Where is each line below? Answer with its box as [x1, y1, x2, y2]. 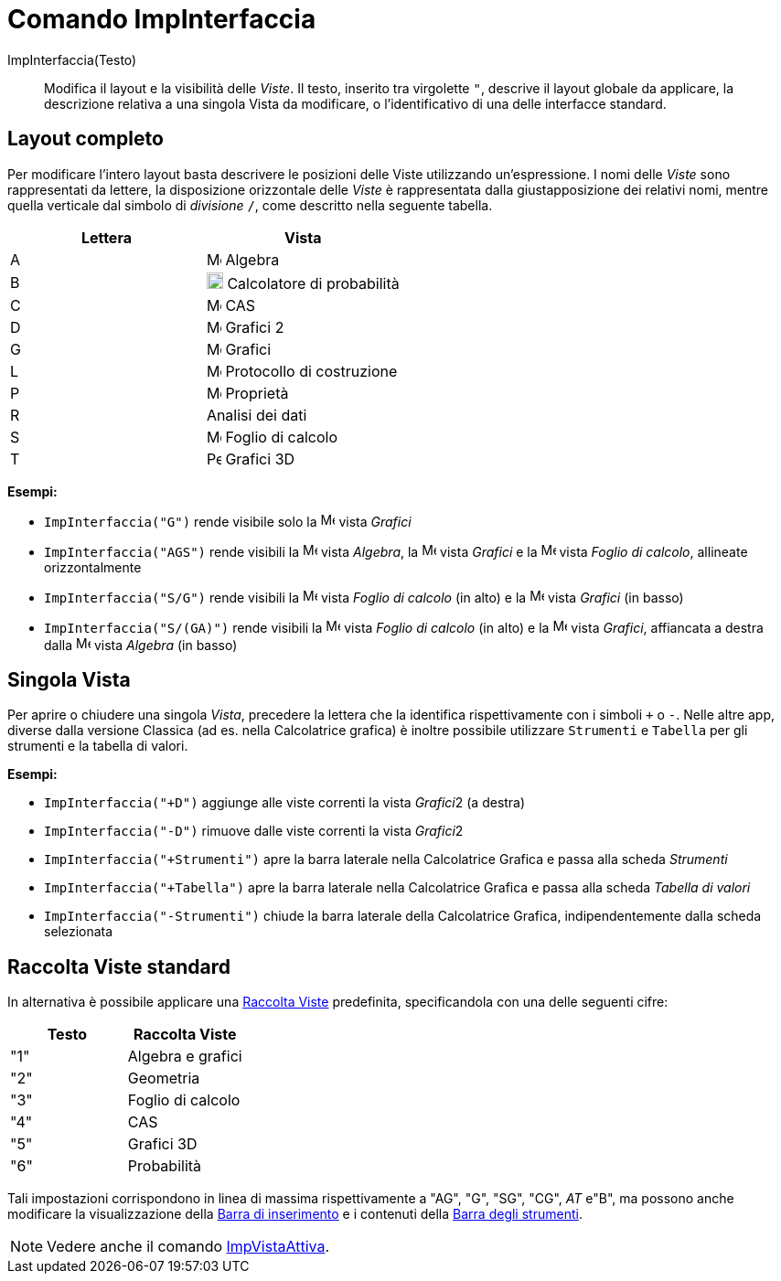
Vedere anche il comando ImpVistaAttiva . [47, 1237, 330, 1256]
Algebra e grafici [127, 1047, 242, 1066]
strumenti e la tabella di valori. [7, 738, 188, 754]
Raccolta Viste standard [7, 955, 231, 978]
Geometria [127, 1069, 200, 1088]
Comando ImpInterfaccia [7, 4, 316, 35]
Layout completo [7, 127, 164, 151]
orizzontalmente [44, 559, 142, 575]
